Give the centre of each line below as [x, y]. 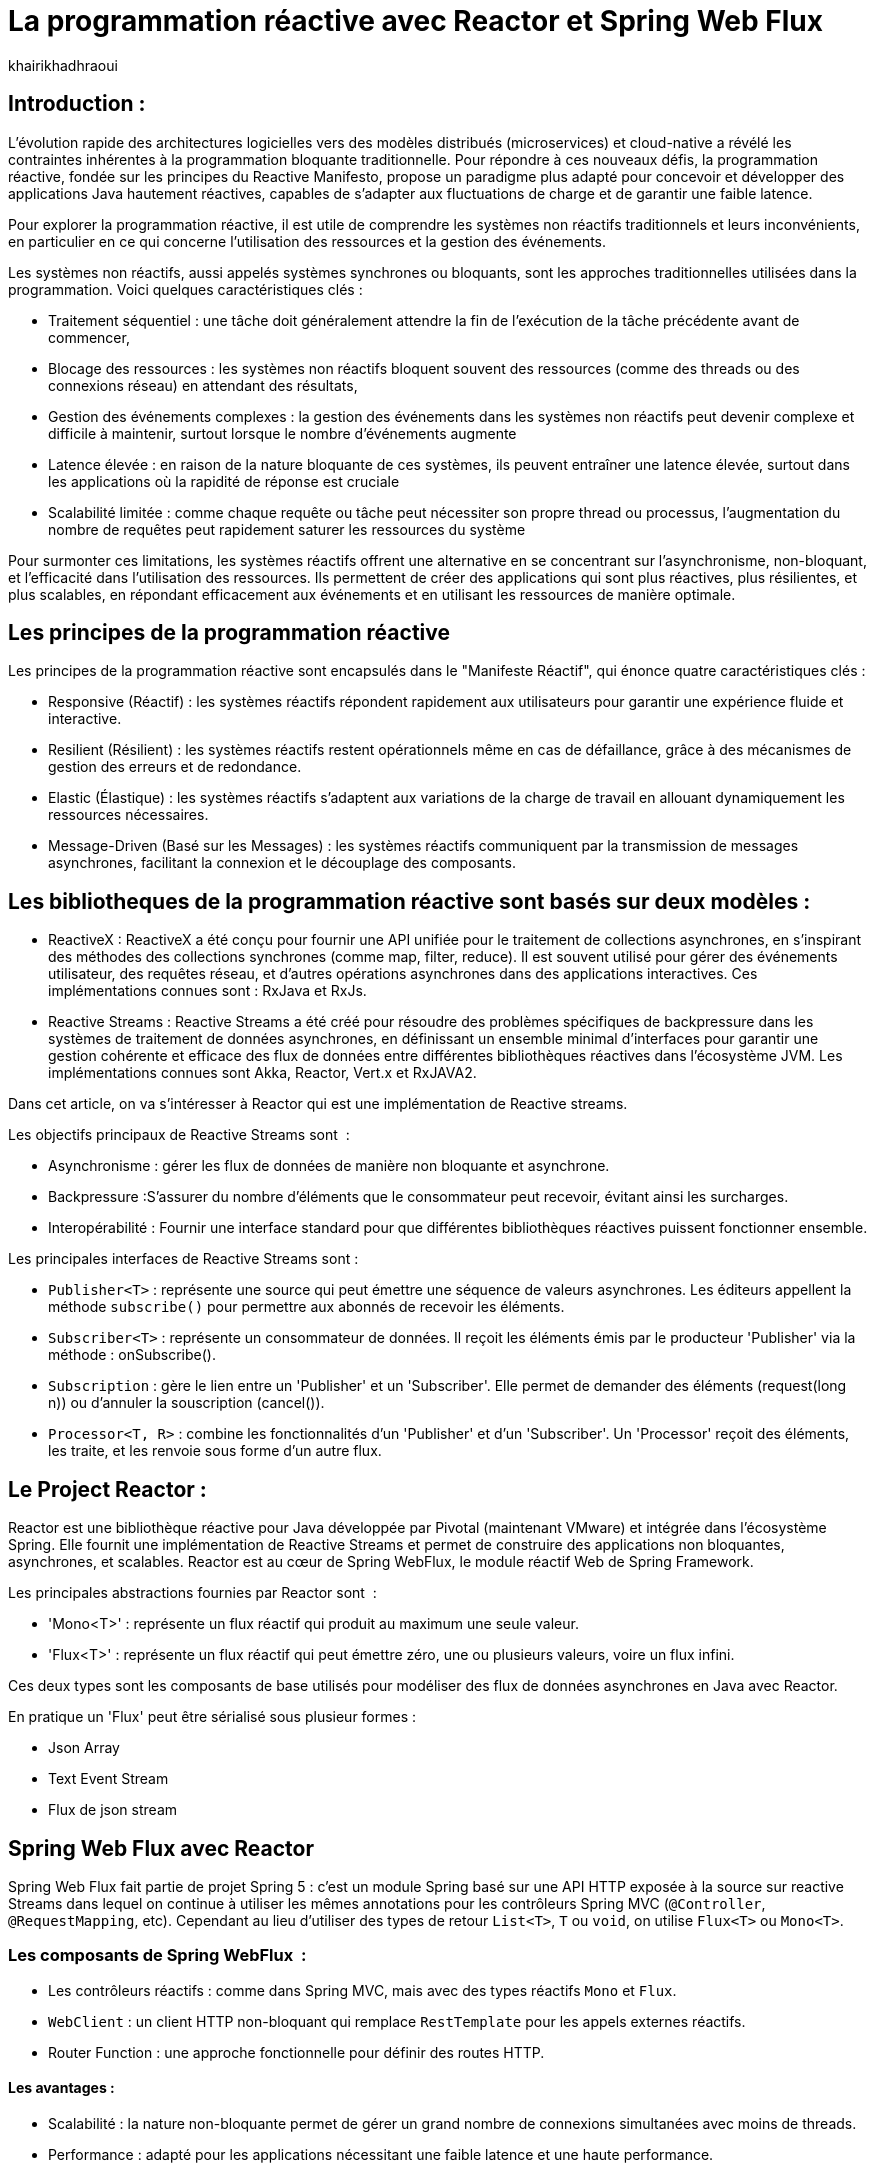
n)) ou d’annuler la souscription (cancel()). [186, 1403]
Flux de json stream [113, 1810]
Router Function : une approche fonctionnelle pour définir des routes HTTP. [296, 2052]
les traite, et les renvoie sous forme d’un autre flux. [215, 1451]
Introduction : [77, 104]
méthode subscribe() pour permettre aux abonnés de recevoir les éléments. [306, 1307]
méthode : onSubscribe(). [132, 1355]
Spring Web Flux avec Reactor [161, 1848]
